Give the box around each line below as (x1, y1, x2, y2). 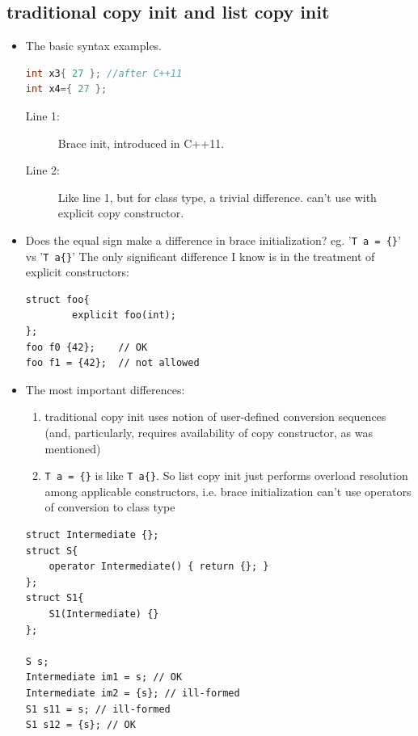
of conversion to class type (44, 498, 175, 515)
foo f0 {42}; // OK (25, 341, 148, 353)
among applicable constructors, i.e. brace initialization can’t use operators (44, 482, 412, 499)
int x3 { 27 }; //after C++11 (25, 67, 183, 79)
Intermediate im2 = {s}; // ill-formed (25, 687, 240, 699)
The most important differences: (25, 381, 185, 397)
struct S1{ (25, 592, 84, 604)
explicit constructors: (25, 263, 129, 280)
